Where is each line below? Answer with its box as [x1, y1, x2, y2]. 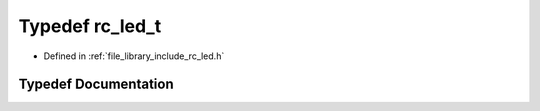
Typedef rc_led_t [18, 15, 162, 37]
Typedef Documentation [18, 76, 174, 93]
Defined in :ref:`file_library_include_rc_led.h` [43, 50, 225, 62]
